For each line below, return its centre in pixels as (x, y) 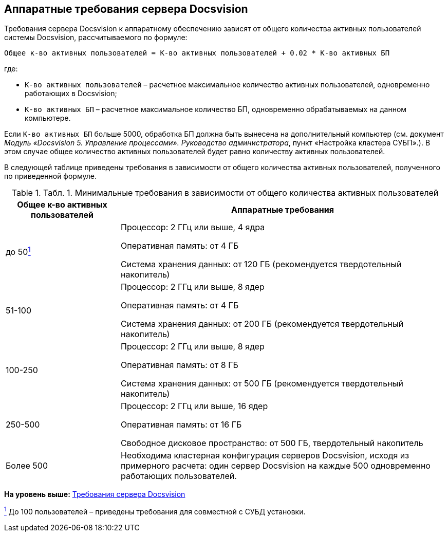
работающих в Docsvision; (71, 94)
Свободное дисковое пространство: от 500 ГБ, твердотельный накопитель (272, 443)
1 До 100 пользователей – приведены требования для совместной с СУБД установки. (155, 511)
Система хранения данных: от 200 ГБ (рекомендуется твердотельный (262, 324)
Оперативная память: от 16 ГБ (181, 425)
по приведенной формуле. (50, 176)
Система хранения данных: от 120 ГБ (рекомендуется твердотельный (261, 264)
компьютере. (48, 118)
